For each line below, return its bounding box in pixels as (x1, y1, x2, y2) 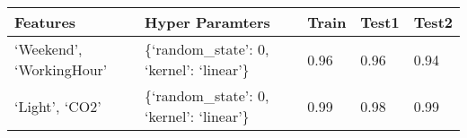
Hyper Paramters (145, 12, 270, 32)
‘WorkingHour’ (14, 59, 108, 80)
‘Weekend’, (14, 39, 83, 59)
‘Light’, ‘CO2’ (14, 95, 101, 116)
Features (14, 12, 76, 32)
